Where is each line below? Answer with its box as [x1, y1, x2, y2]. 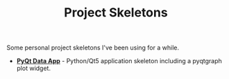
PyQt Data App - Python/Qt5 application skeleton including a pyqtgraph [16, 57, 223, 65]
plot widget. [16, 64, 51, 73]
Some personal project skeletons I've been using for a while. [6, 43, 180, 52]
